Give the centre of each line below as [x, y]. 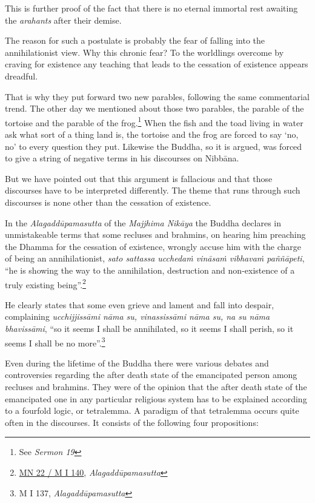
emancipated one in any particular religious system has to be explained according [156, 398]
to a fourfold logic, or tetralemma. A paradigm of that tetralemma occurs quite [152, 410]
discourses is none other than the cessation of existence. [108, 202]
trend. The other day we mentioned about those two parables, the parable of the [154, 108]
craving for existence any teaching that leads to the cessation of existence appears [157, 64]
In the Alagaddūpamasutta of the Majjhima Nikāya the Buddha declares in [143, 222]
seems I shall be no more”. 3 [55, 342]
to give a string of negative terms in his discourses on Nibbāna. [122, 158]
